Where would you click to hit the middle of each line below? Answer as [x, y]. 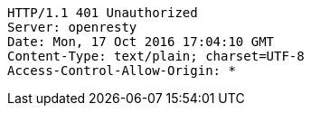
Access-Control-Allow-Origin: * [122, 71]
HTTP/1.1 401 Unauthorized [103, 13]
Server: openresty [72, 27]
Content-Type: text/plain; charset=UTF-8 [156, 56]
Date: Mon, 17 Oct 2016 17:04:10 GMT [141, 42]
